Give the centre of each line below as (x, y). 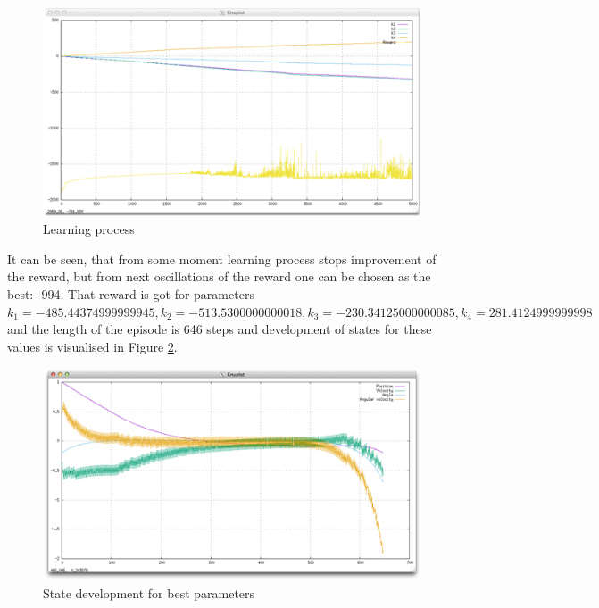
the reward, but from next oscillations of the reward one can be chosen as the (219, 276)
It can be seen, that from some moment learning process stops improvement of (222, 258)
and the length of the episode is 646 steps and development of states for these (220, 329)
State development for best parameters (149, 592)
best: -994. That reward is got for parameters (131, 294)
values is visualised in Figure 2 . (92, 346)
